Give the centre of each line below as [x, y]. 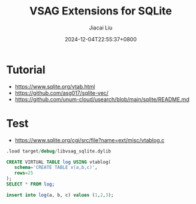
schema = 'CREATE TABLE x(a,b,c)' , [56, 167]
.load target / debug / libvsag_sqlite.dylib [59, 151]
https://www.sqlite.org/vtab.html [55, 86]
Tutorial [26, 70]
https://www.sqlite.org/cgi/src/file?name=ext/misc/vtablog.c [90, 140]
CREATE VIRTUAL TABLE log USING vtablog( [59, 162]
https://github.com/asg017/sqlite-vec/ [62, 93]
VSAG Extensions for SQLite [101, 11]
